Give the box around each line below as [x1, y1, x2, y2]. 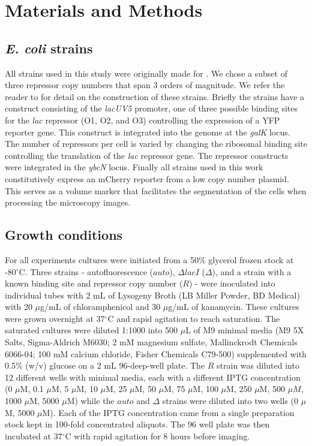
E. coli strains [5, 38, 93, 57]
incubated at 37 [5, 429, 62, 442]
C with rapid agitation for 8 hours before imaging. [65, 429, 250, 442]
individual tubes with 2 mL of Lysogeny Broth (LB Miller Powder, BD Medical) [5, 288, 300, 301]
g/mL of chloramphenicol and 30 [40, 300, 161, 313]
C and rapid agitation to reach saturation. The [107, 312, 280, 324]
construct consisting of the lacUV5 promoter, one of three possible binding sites [5, 102, 298, 114]
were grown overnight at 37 [5, 312, 105, 324]
